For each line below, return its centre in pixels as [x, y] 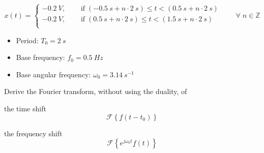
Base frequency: [40, 57]
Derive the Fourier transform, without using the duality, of [96, 91]
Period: [27, 40]
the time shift [25, 108]
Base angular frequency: [53, 74]
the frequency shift [33, 133]
